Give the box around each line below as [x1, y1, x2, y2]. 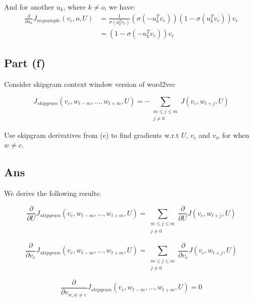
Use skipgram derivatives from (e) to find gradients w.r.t [4, 129, 179, 140]
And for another [4, 2, 54, 12]
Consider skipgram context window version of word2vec [4, 79, 176, 89]
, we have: [105, 2, 135, 12]
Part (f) [4, 55, 45, 71]
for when [222, 129, 249, 140]
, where [63, 2, 86, 12]
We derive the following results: [4, 187, 102, 198]
